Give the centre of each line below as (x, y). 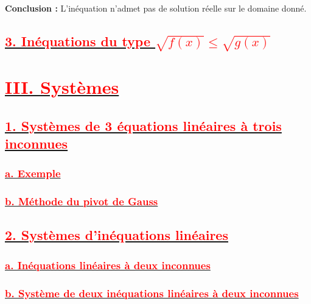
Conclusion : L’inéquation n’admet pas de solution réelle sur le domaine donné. (156, 8)
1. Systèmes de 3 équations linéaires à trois (143, 125)
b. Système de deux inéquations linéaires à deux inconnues (152, 293)
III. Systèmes (62, 87)
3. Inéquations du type (78, 41)
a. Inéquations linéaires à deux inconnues (108, 265)
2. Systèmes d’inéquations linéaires (117, 235)
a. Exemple (33, 173)
